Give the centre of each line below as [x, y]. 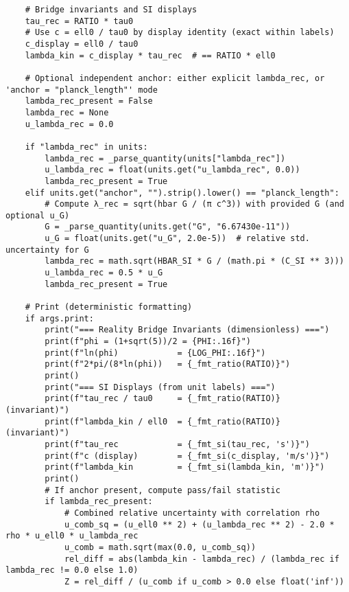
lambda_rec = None [67, 112]
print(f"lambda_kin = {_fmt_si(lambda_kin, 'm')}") [185, 467]
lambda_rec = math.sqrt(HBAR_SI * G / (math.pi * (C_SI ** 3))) [194, 261]
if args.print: [59, 318]
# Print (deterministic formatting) [109, 307]
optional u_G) [38, 215]
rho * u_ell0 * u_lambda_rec [72, 536]
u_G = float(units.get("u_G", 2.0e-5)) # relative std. [177, 239]
